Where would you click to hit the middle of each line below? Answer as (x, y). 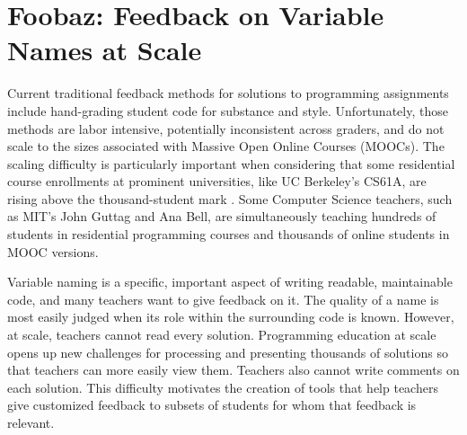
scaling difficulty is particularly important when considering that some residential (231, 163)
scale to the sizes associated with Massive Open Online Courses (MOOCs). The (226, 146)
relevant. (31, 422)
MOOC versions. (53, 251)
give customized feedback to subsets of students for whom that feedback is (212, 405)
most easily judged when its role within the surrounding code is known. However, (231, 317)
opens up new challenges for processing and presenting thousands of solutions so (228, 352)
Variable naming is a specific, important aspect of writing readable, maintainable (230, 282)
